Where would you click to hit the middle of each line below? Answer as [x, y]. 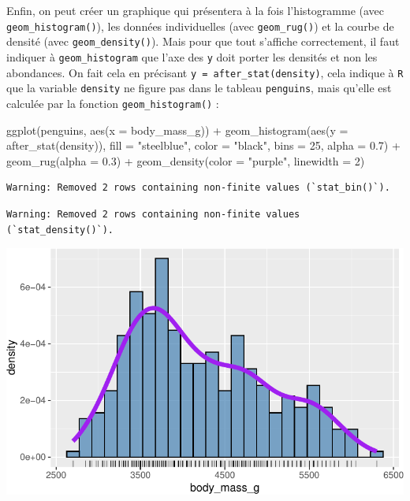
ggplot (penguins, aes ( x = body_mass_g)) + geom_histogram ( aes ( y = [177, 130]
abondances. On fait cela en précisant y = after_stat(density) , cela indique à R [205, 72]
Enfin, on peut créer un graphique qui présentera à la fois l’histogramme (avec [196, 10]
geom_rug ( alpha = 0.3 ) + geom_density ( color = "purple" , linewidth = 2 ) [186, 160]
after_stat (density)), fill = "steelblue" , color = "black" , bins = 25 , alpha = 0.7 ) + [203, 145]
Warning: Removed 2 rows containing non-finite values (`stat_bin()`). [198, 188]
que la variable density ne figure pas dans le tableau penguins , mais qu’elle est [199, 88]
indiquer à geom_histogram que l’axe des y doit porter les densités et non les [192, 56]
